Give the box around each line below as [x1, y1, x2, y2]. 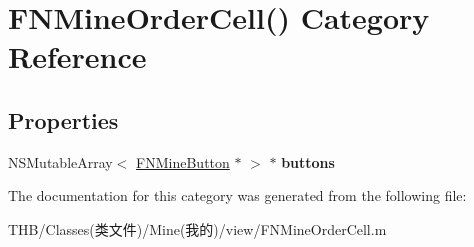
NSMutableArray [8, 151, 113, 172]
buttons [281, 151, 335, 172]
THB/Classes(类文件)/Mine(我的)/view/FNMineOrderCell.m [8, 218, 387, 239]
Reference [8, 36, 147, 77]
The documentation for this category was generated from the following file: [8, 185, 467, 206]
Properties [8, 104, 119, 135]
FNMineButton [136, 151, 230, 172]
